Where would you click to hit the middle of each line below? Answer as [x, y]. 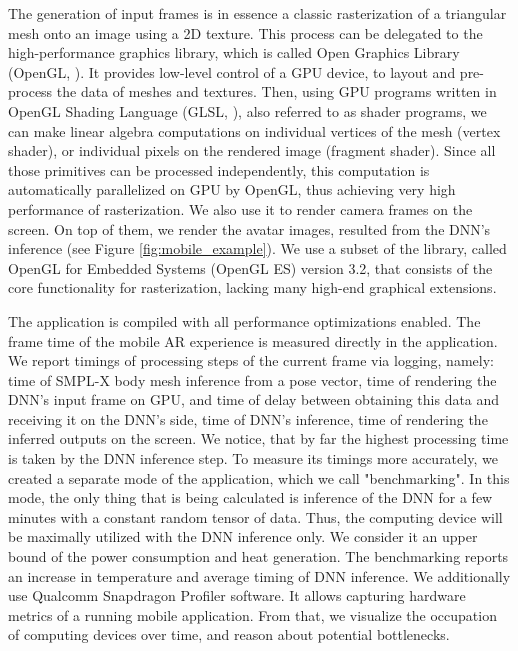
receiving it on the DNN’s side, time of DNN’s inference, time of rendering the [248, 418]
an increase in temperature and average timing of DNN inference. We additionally [259, 575]
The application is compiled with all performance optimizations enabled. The [244, 320]
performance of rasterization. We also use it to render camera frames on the [240, 208]
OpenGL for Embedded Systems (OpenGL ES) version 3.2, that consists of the [250, 267]
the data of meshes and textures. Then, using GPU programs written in [276, 91]
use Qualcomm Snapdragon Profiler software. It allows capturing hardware [237, 595]
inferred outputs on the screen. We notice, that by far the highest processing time [258, 438]
